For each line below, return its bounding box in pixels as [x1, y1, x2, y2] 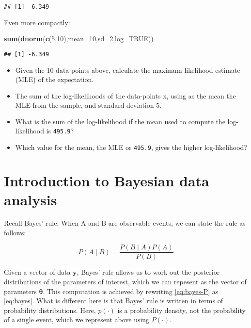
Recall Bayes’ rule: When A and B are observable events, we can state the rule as [4, 218, 246, 228]
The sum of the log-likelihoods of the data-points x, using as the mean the [15, 90, 236, 100]
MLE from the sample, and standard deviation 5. [15, 100, 162, 110]
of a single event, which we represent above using [4, 314, 150, 325]
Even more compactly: [4, 17, 70, 27]
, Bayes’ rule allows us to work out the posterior [77, 267, 220, 277]
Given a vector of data [4, 267, 71, 277]
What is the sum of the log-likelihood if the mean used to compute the [15, 116, 225, 126]
